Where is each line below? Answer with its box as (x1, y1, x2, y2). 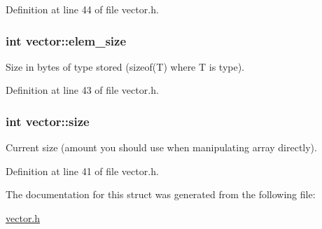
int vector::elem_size (6, 32, 127, 49)
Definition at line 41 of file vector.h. (6, 163, 159, 178)
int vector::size (6, 112, 90, 130)
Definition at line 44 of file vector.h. (6, 2, 159, 16)
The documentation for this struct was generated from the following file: (6, 187, 316, 202)
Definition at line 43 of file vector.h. (6, 83, 159, 97)
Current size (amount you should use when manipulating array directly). (6, 140, 317, 155)
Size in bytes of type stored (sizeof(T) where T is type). (6, 59, 245, 74)
